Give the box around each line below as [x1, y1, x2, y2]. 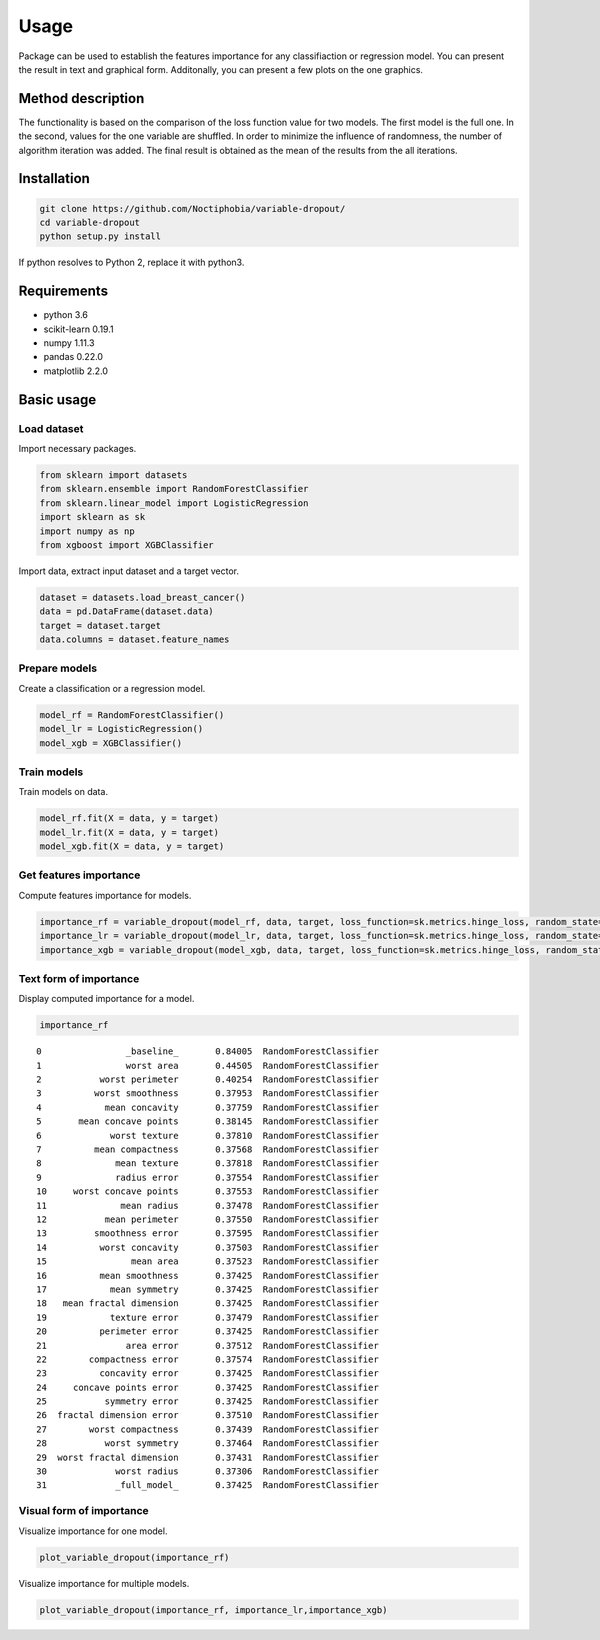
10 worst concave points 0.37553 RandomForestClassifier [36, 1186, 379, 1197]
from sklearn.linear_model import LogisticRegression [39, 497, 309, 509]
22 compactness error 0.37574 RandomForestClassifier [36, 1353, 379, 1365]
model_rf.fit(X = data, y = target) [39, 813, 220, 824]
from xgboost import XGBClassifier [39, 539, 214, 550]
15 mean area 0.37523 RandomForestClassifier [36, 1256, 379, 1267]
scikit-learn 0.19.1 [43, 323, 114, 335]
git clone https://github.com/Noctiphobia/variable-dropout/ [39, 203, 346, 214]
